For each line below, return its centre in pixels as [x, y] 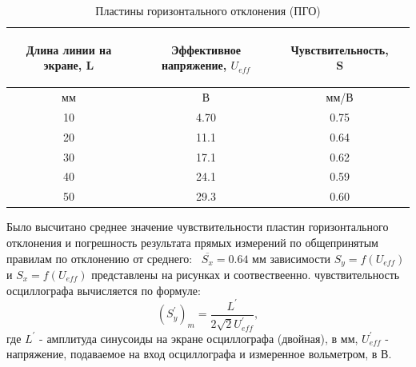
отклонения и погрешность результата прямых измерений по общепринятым [192, 242]
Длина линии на [69, 49]
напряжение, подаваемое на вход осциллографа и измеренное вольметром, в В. [199, 354]
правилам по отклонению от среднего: [100, 258]
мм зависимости [292, 258]
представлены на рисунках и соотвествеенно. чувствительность [246, 274]
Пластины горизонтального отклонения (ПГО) [208, 10]
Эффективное [206, 49]
